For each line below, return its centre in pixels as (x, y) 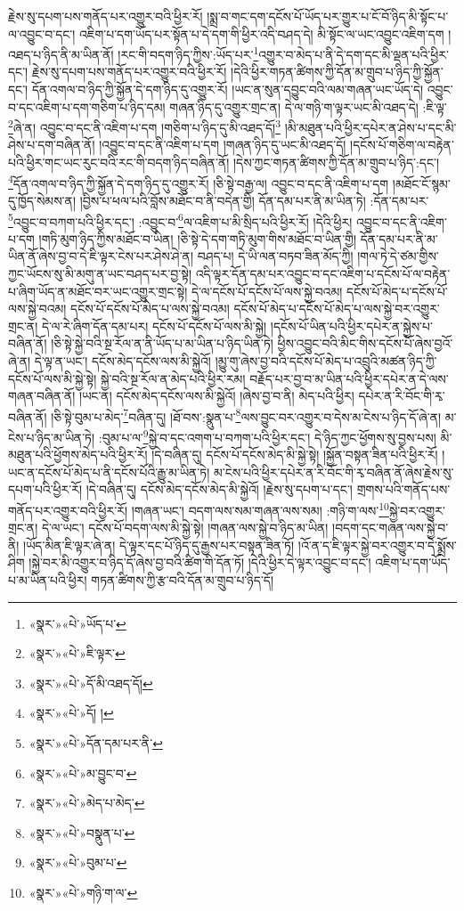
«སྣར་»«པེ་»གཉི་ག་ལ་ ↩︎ (83, 892)
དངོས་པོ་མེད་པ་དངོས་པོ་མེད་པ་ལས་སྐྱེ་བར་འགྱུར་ (337, 309)
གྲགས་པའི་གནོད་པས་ (403, 489)
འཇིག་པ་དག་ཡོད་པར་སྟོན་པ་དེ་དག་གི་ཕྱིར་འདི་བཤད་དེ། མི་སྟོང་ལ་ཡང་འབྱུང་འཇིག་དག (262, 33)
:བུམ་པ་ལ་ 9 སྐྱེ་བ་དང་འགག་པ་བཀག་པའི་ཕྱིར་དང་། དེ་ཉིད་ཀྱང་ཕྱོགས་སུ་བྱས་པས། (267, 435)
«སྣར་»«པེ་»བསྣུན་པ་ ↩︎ (82, 832)
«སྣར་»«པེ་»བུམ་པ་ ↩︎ (78, 862)
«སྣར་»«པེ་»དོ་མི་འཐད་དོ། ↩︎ (91, 683)
